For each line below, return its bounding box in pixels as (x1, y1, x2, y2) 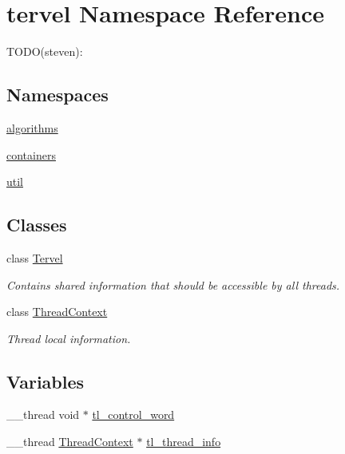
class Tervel (6, 249, 63, 266)
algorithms (6, 119, 58, 136)
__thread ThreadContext (6, 433, 133, 450)
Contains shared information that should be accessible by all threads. (6, 276, 340, 293)
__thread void (6, 406, 80, 423)
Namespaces (6, 82, 109, 107)
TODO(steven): (6, 43, 83, 60)
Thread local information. (6, 330, 131, 346)
